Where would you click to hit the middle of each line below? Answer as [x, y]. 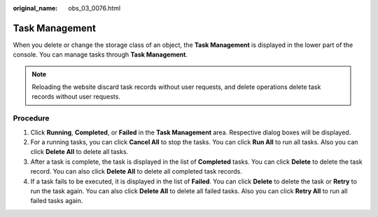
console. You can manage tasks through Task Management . [100, 55]
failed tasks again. [57, 201]
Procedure [31, 118]
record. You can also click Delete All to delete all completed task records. [136, 171]
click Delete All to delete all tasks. [79, 152]
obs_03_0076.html [94, 8]
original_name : [35, 8]
